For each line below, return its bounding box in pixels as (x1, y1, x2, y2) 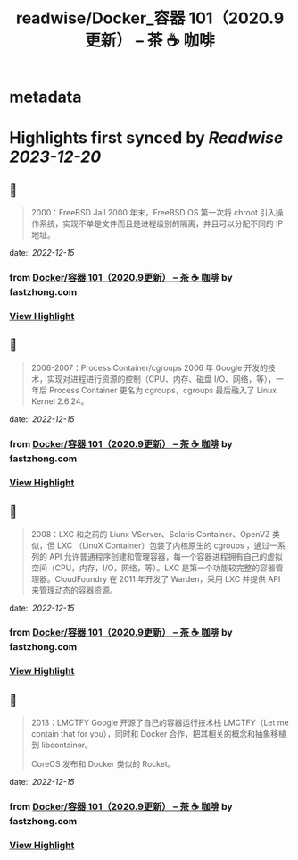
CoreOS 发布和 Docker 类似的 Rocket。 (30, 759, 176, 770)
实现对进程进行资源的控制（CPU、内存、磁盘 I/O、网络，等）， (46, 373, 277, 384)
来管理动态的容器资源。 (30, 585, 118, 595)
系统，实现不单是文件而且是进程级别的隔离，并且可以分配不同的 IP (38, 218, 284, 229)
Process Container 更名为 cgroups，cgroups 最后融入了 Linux (48, 384, 277, 395)
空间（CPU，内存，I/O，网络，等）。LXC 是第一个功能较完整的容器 (30, 562, 277, 573)
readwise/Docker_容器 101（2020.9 (15, 8, 285, 29)
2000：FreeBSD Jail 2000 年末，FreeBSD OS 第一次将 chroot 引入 (30, 207, 277, 218)
